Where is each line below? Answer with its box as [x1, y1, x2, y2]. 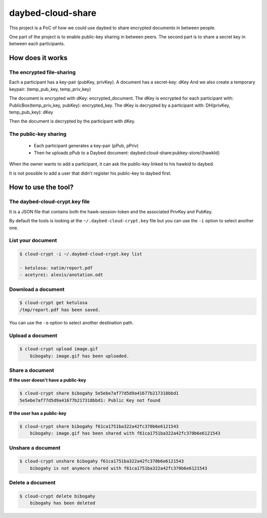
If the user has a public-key [9, 410, 67, 416]
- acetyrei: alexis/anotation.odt [19, 272, 103, 278]
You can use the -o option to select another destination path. [9, 320, 133, 325]
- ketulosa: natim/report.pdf [19, 265, 93, 270]
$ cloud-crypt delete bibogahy [19, 493, 96, 499]
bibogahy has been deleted [30, 500, 96, 506]
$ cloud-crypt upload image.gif [19, 346, 98, 352]
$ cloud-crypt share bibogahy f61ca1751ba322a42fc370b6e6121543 [19, 423, 179, 429]
